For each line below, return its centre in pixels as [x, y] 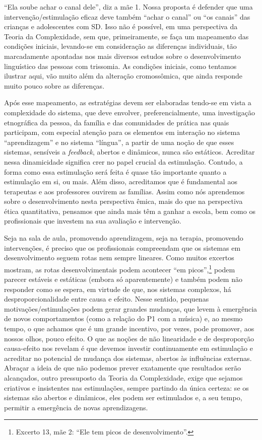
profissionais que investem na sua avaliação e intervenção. [93, 221]
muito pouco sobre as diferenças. [54, 85]
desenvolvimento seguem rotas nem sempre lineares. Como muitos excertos [119, 258]
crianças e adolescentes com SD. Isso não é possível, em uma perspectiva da [121, 26]
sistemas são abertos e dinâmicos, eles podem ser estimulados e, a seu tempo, [123, 397]
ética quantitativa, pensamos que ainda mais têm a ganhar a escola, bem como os [130, 211]
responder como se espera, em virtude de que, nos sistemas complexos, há [118, 289]
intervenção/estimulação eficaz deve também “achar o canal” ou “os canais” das [127, 16]
